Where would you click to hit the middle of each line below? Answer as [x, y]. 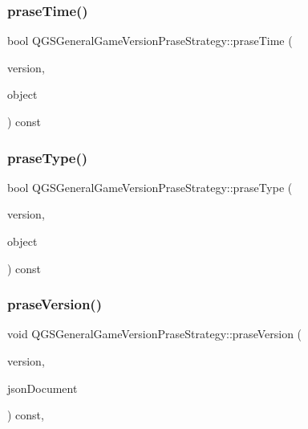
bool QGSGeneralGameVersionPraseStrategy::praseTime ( [150, 41]
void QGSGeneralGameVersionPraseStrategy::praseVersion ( [155, 334]
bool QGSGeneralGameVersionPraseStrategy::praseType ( [150, 187]
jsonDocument [43, 388]
